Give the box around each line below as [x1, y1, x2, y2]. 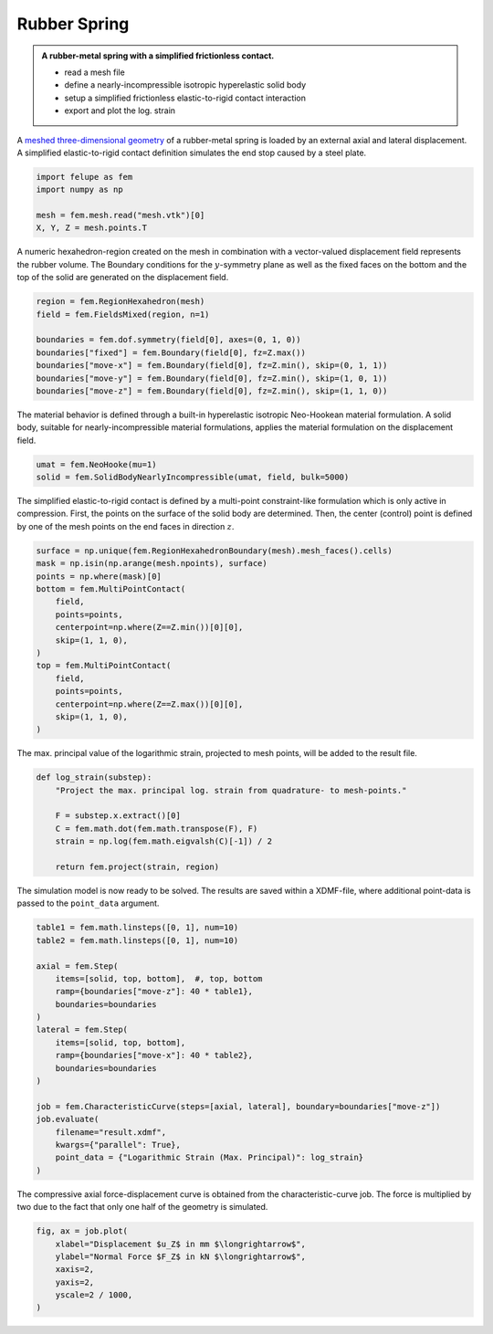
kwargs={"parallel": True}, [55, 1140, 182, 1150]
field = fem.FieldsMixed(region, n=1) [36, 309, 210, 320]
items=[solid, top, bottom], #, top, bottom [55, 973, 263, 983]
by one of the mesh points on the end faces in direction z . [16, 520, 235, 531]
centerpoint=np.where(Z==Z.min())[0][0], [55, 622, 244, 633]
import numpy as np [36, 184, 123, 195]
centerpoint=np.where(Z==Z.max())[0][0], [55, 699, 244, 709]
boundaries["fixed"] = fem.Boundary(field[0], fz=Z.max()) [36, 347, 306, 358]
